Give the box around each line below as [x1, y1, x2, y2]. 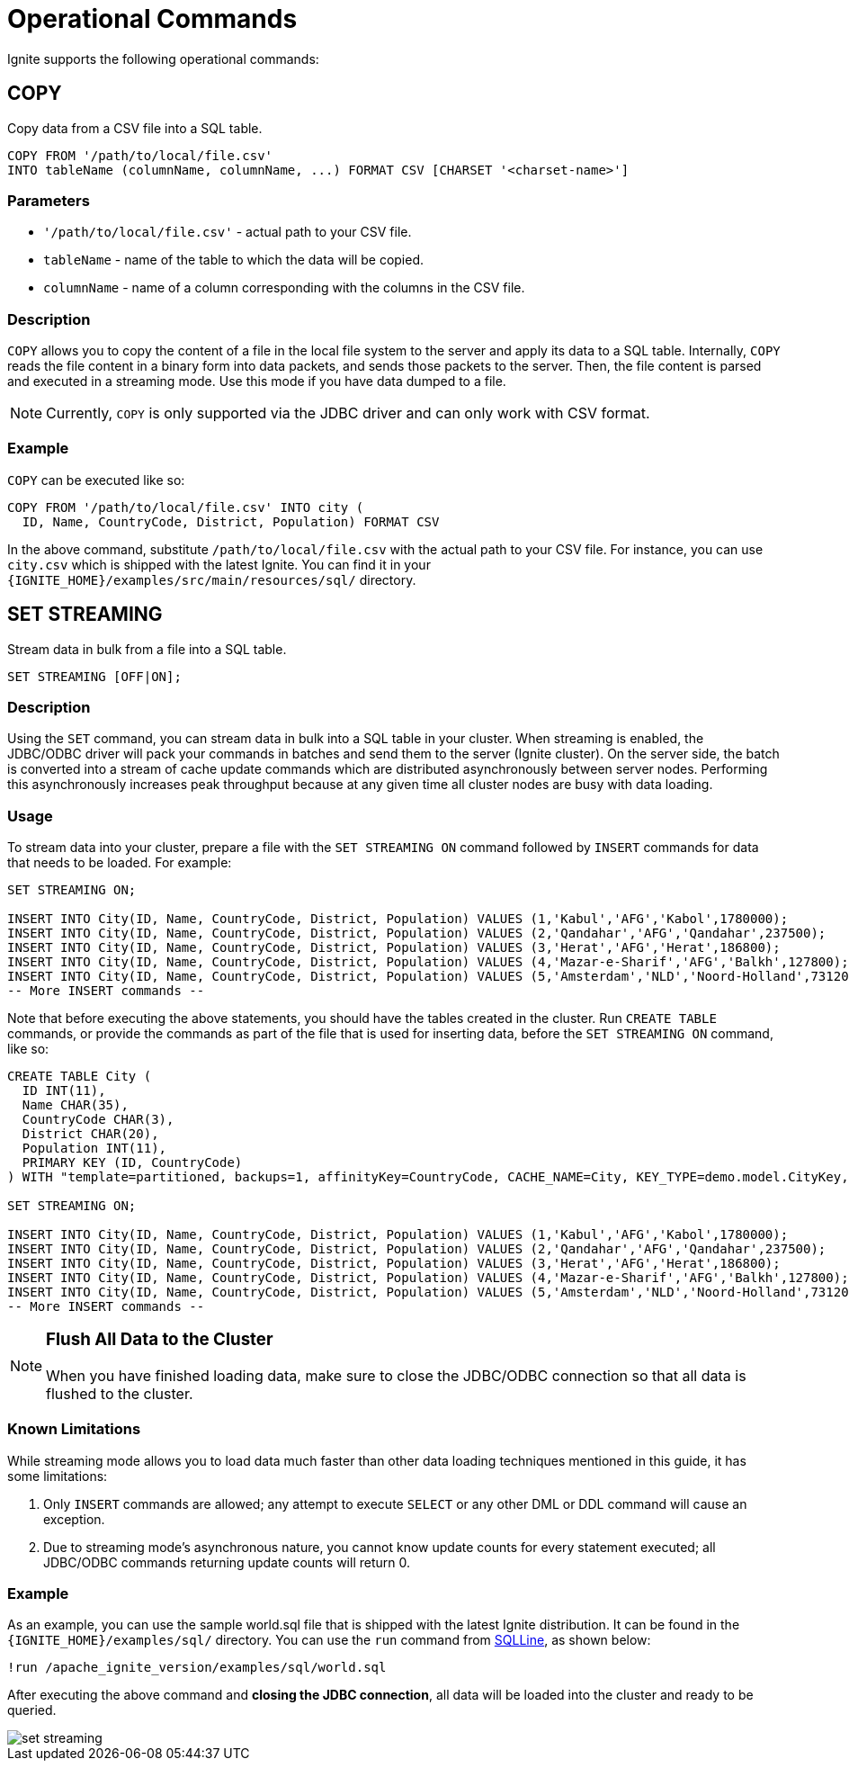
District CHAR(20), [22, 1126, 159, 1142]
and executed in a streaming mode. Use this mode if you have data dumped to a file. [7, 373, 506, 390]
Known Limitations [7, 1420, 141, 1439]
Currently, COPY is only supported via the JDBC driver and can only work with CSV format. [46, 404, 650, 423]
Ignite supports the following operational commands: [7, 50, 319, 67]
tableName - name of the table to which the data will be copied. [43, 252, 424, 268]
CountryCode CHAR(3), [22, 1112, 174, 1127]
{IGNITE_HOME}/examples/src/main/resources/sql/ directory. [7, 571, 416, 588]
